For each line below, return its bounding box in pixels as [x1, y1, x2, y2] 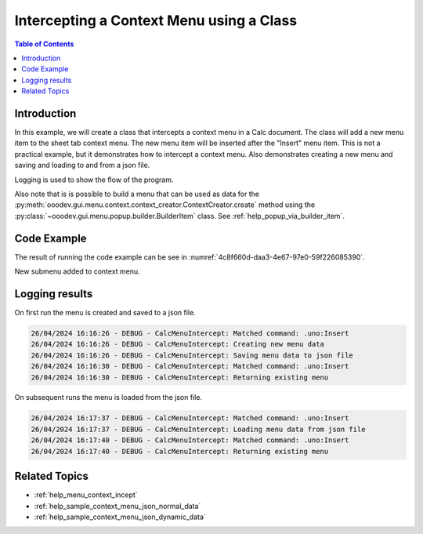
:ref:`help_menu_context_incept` [34, 490, 138, 499]
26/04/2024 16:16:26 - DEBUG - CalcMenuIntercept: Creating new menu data [31, 340, 325, 349]
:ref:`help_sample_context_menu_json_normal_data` [34, 501, 201, 510]
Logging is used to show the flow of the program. [14, 175, 174, 184]
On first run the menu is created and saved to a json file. [14, 307, 196, 317]
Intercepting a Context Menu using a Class [14, 12, 298, 29]
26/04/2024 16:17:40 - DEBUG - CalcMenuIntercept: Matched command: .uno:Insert [31, 436, 349, 445]
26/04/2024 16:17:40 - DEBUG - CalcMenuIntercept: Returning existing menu [31, 447, 329, 456]
